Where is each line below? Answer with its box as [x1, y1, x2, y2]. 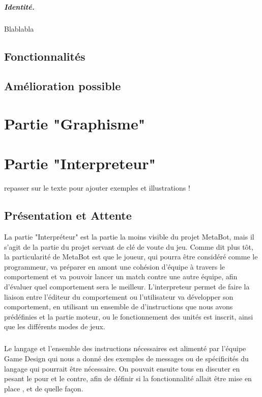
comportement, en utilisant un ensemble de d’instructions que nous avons [4, 301, 233, 312]
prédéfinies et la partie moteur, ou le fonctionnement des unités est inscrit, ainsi [4, 311, 253, 322]
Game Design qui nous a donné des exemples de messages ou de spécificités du [4, 353, 249, 363]
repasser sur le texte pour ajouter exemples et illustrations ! [4, 182, 190, 193]
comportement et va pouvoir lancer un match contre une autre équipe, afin [4, 271, 238, 282]
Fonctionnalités [4, 48, 85, 64]
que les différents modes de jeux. [4, 321, 105, 332]
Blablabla [4, 23, 34, 34]
